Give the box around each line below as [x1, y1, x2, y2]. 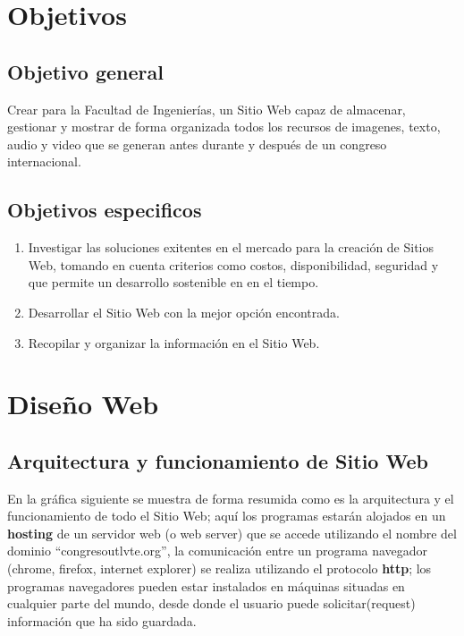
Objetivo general [7, 57, 164, 85]
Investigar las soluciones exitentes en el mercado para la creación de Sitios [28, 238, 434, 257]
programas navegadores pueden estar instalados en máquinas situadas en [7, 576, 405, 595]
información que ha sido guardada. [7, 611, 197, 630]
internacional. [7, 152, 81, 171]
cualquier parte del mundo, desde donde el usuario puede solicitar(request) [7, 594, 416, 613]
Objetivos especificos [7, 196, 202, 224]
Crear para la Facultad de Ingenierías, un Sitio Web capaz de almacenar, [7, 99, 406, 118]
